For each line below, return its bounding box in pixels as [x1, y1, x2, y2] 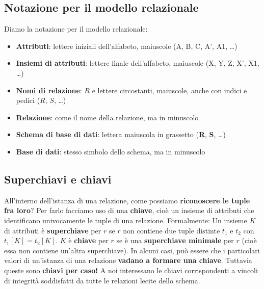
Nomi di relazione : [16, 85, 82, 95]
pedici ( [16, 95, 40, 106]
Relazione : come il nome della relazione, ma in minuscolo [16, 112, 199, 122]
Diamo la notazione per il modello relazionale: [4, 23, 148, 34]
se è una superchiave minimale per [116, 235, 234, 246]
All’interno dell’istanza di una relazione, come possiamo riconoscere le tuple [4, 195, 250, 205]
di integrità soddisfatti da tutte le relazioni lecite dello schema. [4, 275, 200, 285]
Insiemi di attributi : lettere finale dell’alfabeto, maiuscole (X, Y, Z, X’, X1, [16, 58, 259, 68]
